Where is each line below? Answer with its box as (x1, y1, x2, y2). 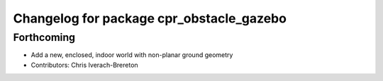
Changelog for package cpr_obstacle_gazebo (13, 11, 287, 26)
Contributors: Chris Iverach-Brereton (30, 61, 138, 69)
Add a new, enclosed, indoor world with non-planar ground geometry (30, 51, 233, 59)
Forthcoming (13, 31, 76, 44)
